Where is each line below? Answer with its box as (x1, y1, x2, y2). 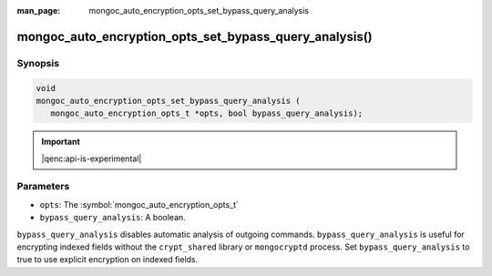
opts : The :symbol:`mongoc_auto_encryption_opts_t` (39, 199, 239, 210)
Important (41, 137, 81, 148)
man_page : (16, 5, 61, 15)
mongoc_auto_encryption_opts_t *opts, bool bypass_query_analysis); (50, 108, 364, 118)
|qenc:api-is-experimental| (41, 153, 142, 164)
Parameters (16, 180, 70, 193)
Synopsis (16, 56, 59, 69)
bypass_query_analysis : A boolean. (39, 212, 186, 223)
